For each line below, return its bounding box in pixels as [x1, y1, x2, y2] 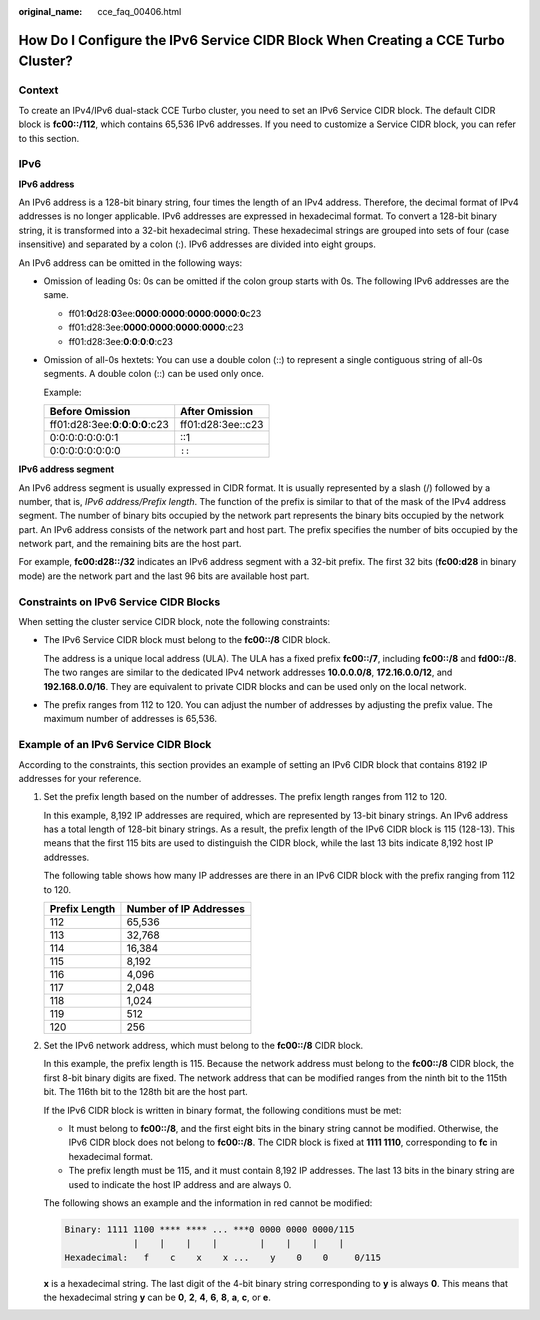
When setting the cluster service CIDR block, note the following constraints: [18, 616, 330, 628]
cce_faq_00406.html [97, 6, 182, 17]
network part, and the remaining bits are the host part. [18, 538, 242, 550]
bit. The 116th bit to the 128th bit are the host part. [43, 1086, 249, 1098]
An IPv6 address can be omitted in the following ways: [18, 256, 243, 269]
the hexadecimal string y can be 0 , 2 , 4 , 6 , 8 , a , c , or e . [43, 1291, 272, 1304]
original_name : [18, 6, 83, 17]
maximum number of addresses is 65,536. [43, 713, 218, 725]
